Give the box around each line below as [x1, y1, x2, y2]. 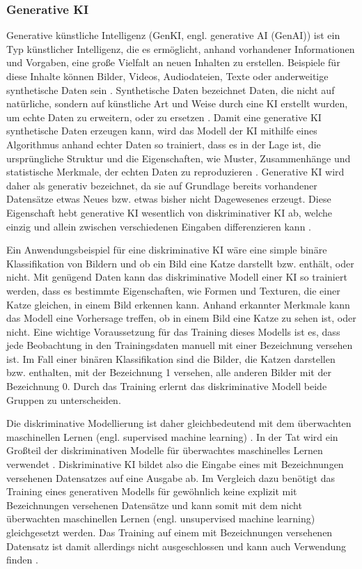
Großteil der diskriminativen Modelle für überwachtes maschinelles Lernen [6, 443, 323, 458]
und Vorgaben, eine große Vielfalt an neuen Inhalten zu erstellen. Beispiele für [6, 55, 340, 70]
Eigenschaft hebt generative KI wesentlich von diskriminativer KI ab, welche [6, 205, 332, 219]
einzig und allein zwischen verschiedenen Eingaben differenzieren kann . [6, 219, 311, 233]
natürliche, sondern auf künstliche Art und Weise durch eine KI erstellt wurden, [6, 96, 348, 111]
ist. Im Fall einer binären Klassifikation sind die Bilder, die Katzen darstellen [6, 351, 336, 366]
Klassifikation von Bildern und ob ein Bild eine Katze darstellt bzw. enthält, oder [6, 256, 354, 270]
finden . [6, 552, 38, 567]
